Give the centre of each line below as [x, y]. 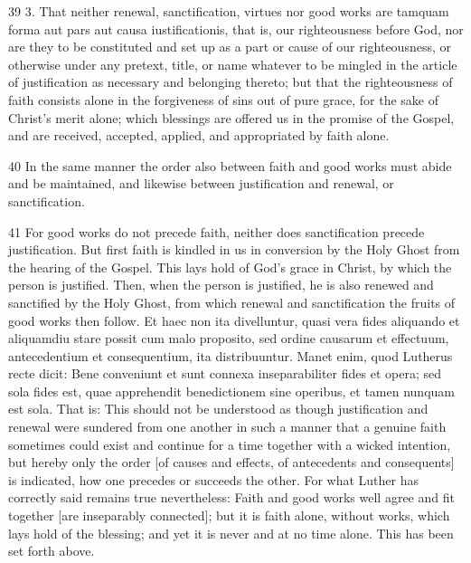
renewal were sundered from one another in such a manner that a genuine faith [227, 427]
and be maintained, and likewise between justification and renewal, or [201, 183]
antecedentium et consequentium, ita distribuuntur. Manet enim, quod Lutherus [231, 355]
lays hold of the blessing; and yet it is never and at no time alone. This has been [231, 533]
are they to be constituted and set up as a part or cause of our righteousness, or [230, 47]
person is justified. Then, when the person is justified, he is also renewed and [221, 285]
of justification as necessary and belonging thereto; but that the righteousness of [231, 82]
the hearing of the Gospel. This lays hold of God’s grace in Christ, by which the [230, 267]
